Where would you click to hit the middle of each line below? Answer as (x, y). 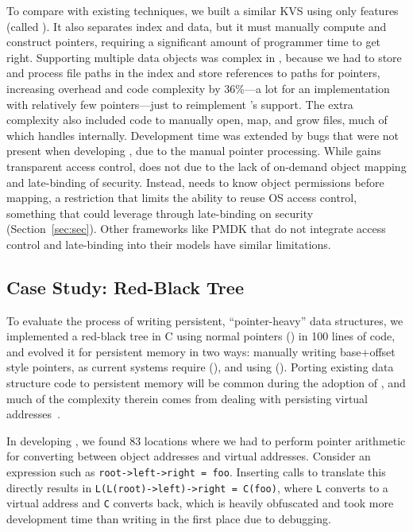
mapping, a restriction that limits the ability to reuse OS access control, (182, 198)
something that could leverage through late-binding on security (160, 213)
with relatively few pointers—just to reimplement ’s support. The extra (180, 104)
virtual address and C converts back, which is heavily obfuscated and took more (200, 503)
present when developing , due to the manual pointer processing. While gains (194, 151)
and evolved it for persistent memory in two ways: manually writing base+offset (201, 351)
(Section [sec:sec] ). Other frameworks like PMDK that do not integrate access (196, 229)
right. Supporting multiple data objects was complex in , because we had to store (204, 57)
